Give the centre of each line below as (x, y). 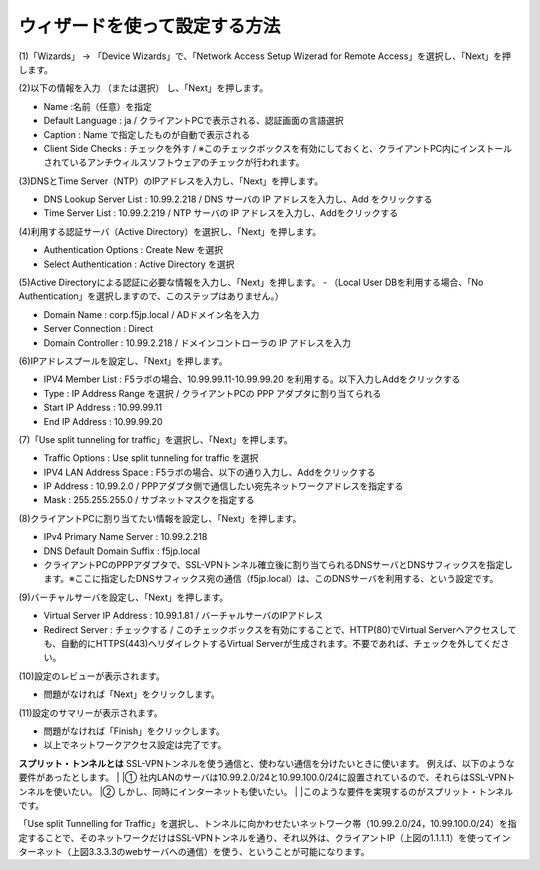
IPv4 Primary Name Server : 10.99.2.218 (125, 537)
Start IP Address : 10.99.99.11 (103, 407)
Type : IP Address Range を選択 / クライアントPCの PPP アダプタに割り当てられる (212, 393)
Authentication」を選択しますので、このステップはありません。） (151, 296)
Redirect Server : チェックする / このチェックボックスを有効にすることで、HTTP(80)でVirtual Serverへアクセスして (280, 629)
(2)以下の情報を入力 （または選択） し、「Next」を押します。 (143, 88)
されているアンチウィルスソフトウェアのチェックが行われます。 (174, 162)
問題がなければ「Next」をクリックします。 (131, 694)
